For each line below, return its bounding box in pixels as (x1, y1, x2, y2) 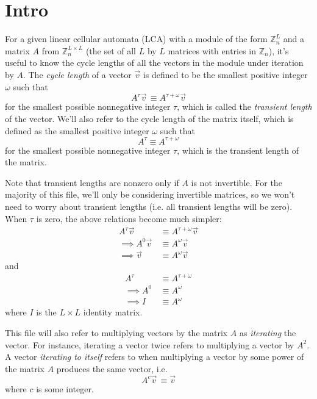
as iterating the (239, 326, 296, 339)
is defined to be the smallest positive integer (143, 68, 308, 81)
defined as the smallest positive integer (5, 124, 149, 137)
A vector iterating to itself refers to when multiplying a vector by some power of (5, 350, 304, 363)
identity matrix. (83, 306, 143, 318)
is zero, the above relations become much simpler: (36, 212, 222, 225)
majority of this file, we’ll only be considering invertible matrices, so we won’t (5, 188, 295, 201)
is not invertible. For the (191, 176, 282, 189)
